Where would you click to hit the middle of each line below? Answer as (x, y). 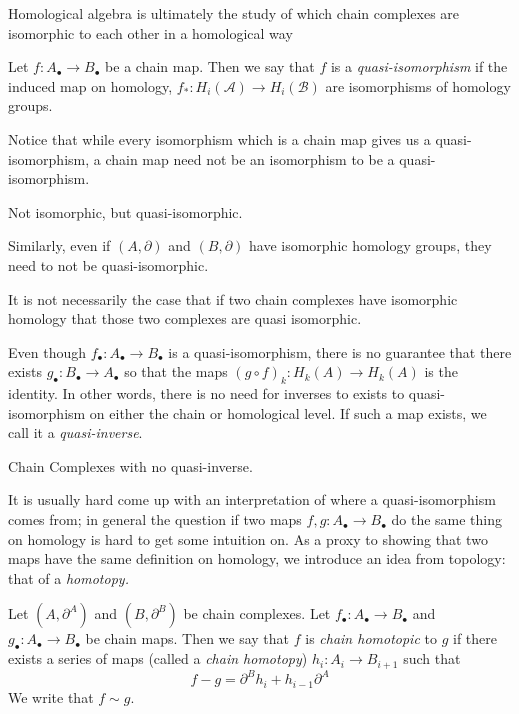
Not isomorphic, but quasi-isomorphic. (125, 211)
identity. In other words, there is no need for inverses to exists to (206, 393)
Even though (47, 351)
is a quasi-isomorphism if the (419, 66)
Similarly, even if (59, 245)
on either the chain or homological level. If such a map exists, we (288, 412)
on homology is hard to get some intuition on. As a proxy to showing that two (248, 538)
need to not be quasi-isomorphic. (108, 264)
